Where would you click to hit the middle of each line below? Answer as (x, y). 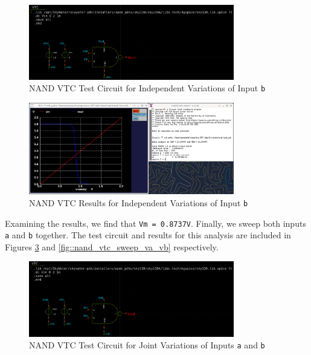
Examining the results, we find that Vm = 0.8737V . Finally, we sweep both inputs (155, 223)
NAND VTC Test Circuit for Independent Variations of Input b (147, 88)
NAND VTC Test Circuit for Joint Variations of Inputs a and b (147, 345)
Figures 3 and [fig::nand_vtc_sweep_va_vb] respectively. (112, 246)
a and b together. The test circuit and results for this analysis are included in (148, 235)
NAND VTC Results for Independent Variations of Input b (139, 202)
